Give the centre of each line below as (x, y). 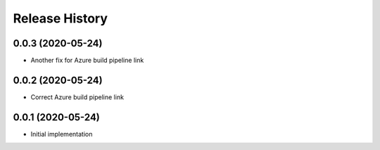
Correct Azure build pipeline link (77, 97)
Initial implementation (62, 134)
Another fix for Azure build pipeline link (87, 61)
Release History (61, 18)
